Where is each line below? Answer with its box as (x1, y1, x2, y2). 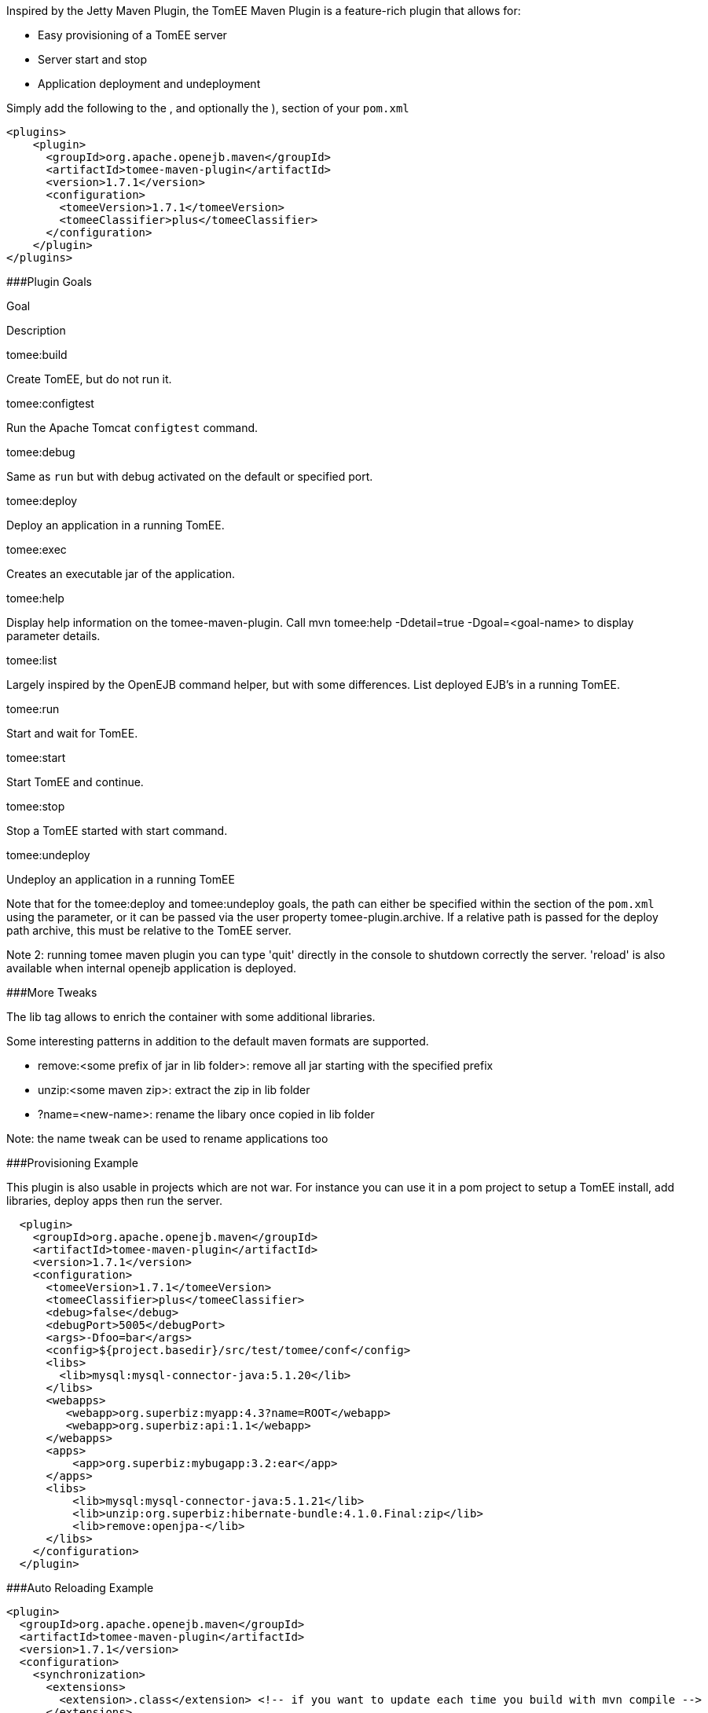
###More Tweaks (6, 986, 97, 999)
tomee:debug (6, 445, 75, 459)
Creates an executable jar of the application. (6, 567, 235, 580)
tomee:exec (6, 543, 67, 556)
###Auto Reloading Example (6, 1581, 154, 1594)
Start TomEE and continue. (6, 775, 144, 789)
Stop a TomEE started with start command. (6, 824, 228, 837)
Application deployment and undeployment (38, 77, 261, 90)
